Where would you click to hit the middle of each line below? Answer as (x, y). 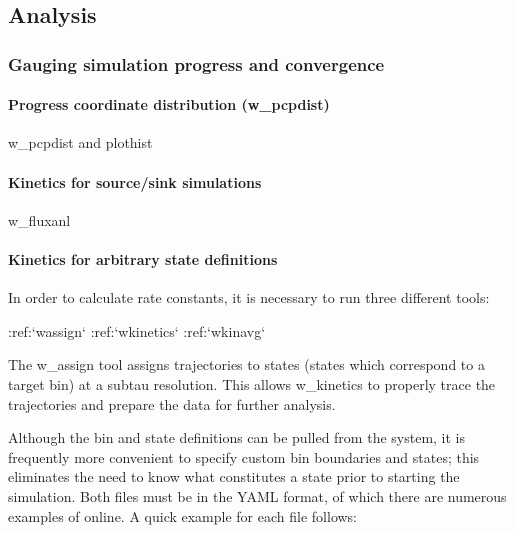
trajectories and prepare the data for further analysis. (172, 403)
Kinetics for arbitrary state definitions (143, 259)
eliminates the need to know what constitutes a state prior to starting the (234, 476)
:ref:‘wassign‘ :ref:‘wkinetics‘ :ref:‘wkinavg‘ (137, 330)
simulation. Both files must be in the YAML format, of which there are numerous (257, 495)
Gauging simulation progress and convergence (196, 63)
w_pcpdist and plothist (80, 142)
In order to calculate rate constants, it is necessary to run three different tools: (249, 297)
